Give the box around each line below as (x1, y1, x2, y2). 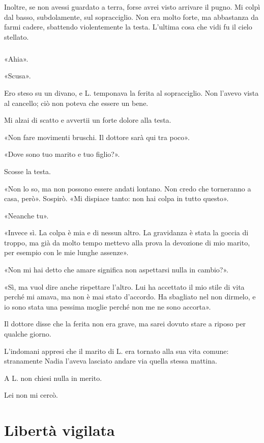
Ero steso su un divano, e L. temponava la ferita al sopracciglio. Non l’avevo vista (4, 87, 259, 98)
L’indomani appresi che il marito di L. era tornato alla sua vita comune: (4, 345, 229, 356)
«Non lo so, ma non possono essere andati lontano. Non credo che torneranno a (4, 183, 251, 193)
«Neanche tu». (4, 210, 49, 220)
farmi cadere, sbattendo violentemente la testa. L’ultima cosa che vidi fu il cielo (4, 21, 252, 32)
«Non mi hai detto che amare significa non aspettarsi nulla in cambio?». (4, 264, 228, 275)
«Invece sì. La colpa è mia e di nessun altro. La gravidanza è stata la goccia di (4, 227, 249, 238)
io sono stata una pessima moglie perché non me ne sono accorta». (4, 301, 211, 312)
